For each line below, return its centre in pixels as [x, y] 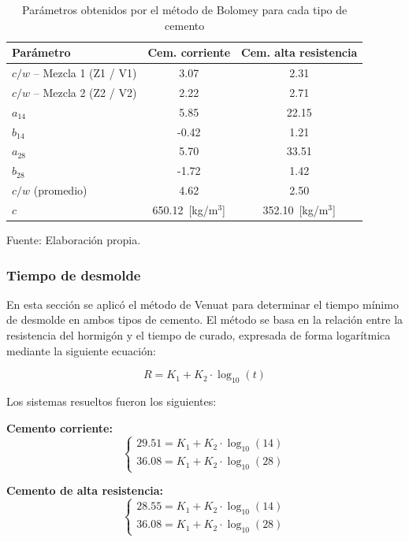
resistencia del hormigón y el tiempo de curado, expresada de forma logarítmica [199, 335]
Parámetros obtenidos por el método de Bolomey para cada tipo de [185, 9]
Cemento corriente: [59, 427]
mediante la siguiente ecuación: [81, 350]
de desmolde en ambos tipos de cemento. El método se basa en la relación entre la [205, 319]
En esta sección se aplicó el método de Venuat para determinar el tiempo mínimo [203, 304]
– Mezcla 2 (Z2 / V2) [85, 92]
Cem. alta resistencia [299, 52]
